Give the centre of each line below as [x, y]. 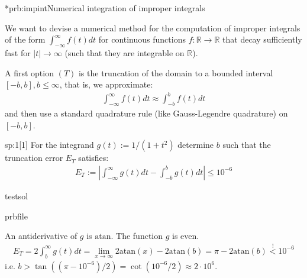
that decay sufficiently [262, 39]
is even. [186, 236]
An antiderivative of [41, 236]
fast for [18, 52]
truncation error [34, 158]
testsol [17, 195]
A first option [29, 72]
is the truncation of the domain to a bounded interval [176, 72]
